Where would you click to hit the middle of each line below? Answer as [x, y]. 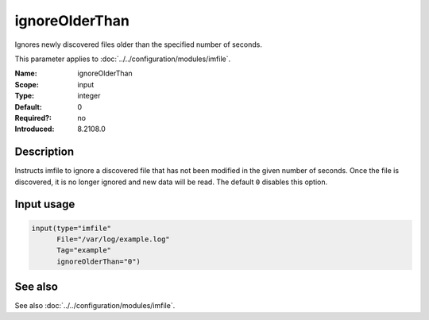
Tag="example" [84, 251]
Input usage [45, 204]
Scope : [27, 84]
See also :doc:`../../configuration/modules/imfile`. [95, 306]
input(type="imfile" [71, 228]
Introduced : [35, 129]
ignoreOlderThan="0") [99, 261]
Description [44, 152]
